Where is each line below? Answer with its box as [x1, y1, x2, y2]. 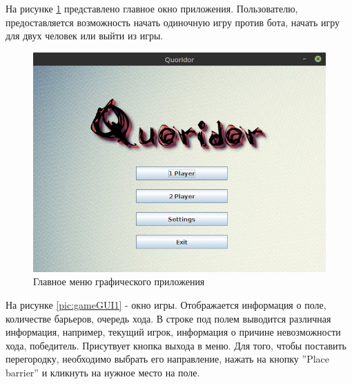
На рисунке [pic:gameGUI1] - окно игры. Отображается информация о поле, [6, 297, 326, 311]
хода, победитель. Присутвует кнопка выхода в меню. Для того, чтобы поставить [6, 338, 347, 352]
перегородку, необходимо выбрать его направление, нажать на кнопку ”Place [6, 352, 329, 366]
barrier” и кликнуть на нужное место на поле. [6, 365, 200, 379]
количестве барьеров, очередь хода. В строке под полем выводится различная [6, 311, 331, 325]
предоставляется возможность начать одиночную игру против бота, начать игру [6, 15, 340, 29]
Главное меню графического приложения [33, 274, 205, 289]
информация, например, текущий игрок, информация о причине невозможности [6, 325, 341, 339]
